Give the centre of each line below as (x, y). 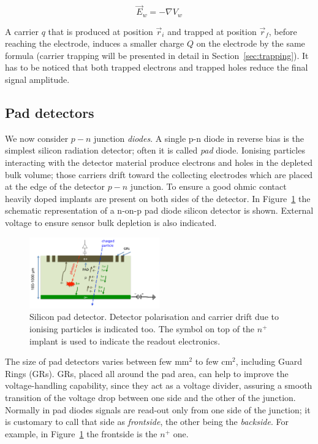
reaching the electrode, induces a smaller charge (95, 43)
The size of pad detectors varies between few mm (97, 361)
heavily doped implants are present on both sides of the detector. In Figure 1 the (158, 198)
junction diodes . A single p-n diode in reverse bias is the (199, 138)
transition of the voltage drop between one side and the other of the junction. (150, 397)
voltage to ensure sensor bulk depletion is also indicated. (111, 222)
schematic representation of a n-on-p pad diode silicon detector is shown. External (159, 210)
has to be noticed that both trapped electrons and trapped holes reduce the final (157, 67)
